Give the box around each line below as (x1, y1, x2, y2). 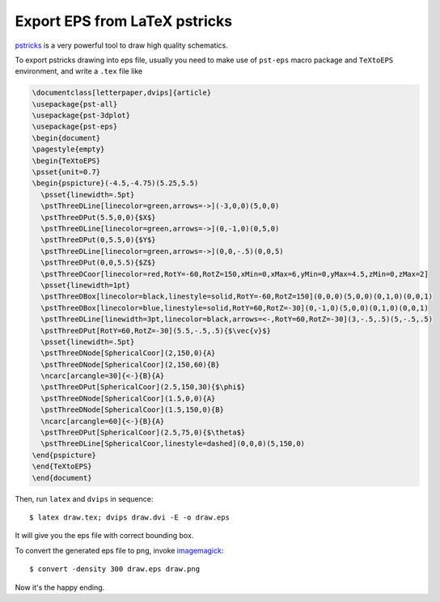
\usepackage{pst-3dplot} (32, 111, 131, 121)
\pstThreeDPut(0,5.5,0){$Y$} (40, 235, 157, 244)
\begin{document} (32, 134, 101, 142)
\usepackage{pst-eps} (32, 122, 118, 131)
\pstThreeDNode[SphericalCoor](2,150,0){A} (40, 349, 216, 358)
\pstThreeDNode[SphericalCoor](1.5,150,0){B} (40, 405, 224, 414)
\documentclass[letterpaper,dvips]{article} (32, 88, 212, 97)
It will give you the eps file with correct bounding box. (15, 531, 194, 541)
